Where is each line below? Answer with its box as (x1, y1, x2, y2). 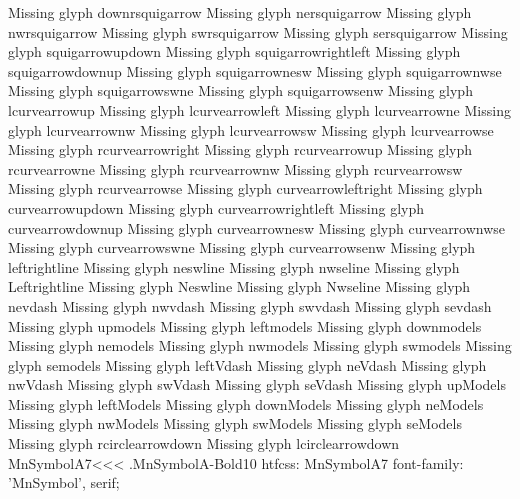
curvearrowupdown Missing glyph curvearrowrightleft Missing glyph (8, 197, 424, 218)
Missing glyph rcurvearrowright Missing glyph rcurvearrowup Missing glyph (8, 139, 473, 160)
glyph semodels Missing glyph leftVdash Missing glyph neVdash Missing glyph (8, 354, 487, 375)
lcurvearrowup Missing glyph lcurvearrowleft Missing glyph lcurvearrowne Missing (8, 99, 511, 120)
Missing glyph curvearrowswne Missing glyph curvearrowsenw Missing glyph (8, 237, 476, 258)
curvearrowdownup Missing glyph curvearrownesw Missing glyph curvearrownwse (8, 217, 506, 238)
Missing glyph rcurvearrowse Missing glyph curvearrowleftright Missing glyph (8, 178, 483, 199)
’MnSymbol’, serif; (8, 472, 120, 493)
